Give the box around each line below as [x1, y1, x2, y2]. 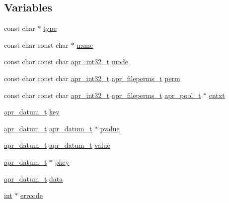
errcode [20, 190, 43, 201]
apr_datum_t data [4, 173, 63, 184]
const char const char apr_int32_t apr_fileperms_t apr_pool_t [4, 90, 201, 100]
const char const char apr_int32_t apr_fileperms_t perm [4, 73, 180, 83]
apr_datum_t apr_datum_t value [4, 140, 110, 150]
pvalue [100, 123, 120, 133]
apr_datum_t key [4, 106, 60, 117]
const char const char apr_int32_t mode [4, 56, 128, 67]
